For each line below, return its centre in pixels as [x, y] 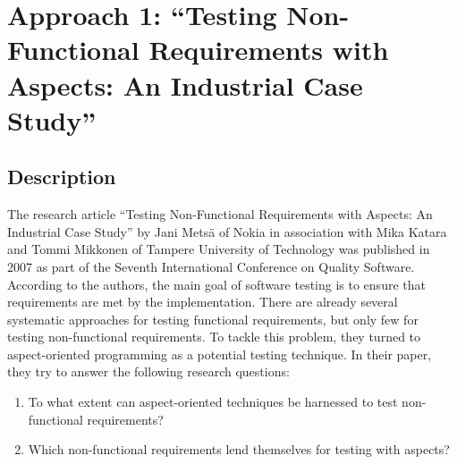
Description [62, 177]
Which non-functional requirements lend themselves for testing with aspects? [239, 449]
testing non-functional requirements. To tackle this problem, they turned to [214, 337]
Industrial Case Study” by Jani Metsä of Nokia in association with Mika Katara [227, 231]
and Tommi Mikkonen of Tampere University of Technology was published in [219, 249]
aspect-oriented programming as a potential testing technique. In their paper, [220, 354]
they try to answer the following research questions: [148, 371]
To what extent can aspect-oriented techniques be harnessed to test [213, 402]
